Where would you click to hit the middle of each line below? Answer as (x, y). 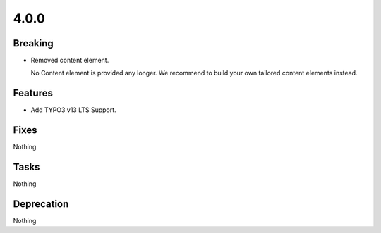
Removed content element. (70, 61)
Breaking (34, 43)
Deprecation (41, 204)
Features (33, 93)
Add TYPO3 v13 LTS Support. (73, 110)
